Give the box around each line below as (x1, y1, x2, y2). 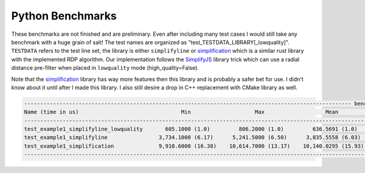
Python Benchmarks (11, 9, 117, 22)
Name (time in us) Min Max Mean (24, 109, 339, 115)
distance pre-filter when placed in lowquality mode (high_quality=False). (11, 64, 199, 72)
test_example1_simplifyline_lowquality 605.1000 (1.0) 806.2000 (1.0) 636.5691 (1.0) (24, 126, 358, 133)
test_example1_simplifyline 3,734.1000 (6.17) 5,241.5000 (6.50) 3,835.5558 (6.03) (24, 134, 361, 141)
